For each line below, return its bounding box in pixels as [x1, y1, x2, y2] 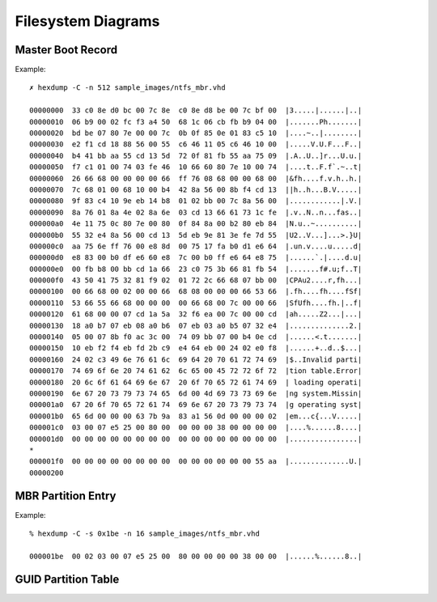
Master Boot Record [15, 43, 117, 57]
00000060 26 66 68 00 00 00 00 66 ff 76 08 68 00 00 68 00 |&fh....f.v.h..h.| [29, 174, 363, 183]
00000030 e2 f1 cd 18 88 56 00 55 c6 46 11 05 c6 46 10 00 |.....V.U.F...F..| [29, 140, 363, 149]
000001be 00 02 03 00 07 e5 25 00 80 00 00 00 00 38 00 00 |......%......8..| [29, 551, 363, 561]
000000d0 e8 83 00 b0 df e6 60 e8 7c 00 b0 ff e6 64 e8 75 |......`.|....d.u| [29, 253, 363, 262]
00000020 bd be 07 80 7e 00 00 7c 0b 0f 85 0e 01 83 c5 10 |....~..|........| [29, 129, 363, 138]
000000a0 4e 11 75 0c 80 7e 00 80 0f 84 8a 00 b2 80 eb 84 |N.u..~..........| [29, 219, 363, 228]
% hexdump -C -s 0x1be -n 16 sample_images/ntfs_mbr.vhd [29, 529, 261, 538]
